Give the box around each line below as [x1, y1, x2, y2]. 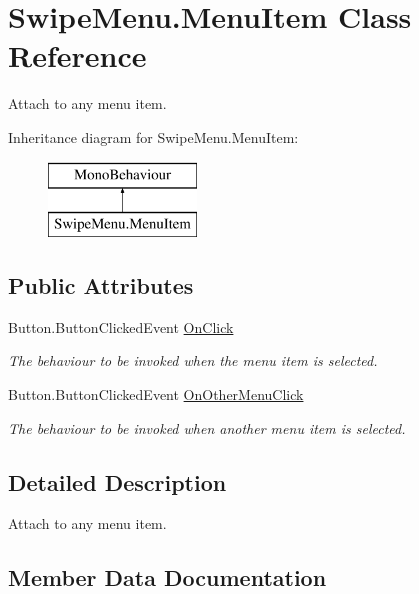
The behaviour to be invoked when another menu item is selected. [8, 417, 406, 438]
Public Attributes [8, 270, 194, 301]
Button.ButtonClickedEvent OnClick [8, 316, 234, 337]
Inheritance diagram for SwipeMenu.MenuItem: [8, 126, 299, 147]
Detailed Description [8, 466, 227, 497]
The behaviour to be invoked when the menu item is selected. [8, 350, 378, 371]
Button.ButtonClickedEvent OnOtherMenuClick [8, 384, 304, 405]
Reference [8, 35, 147, 76]
